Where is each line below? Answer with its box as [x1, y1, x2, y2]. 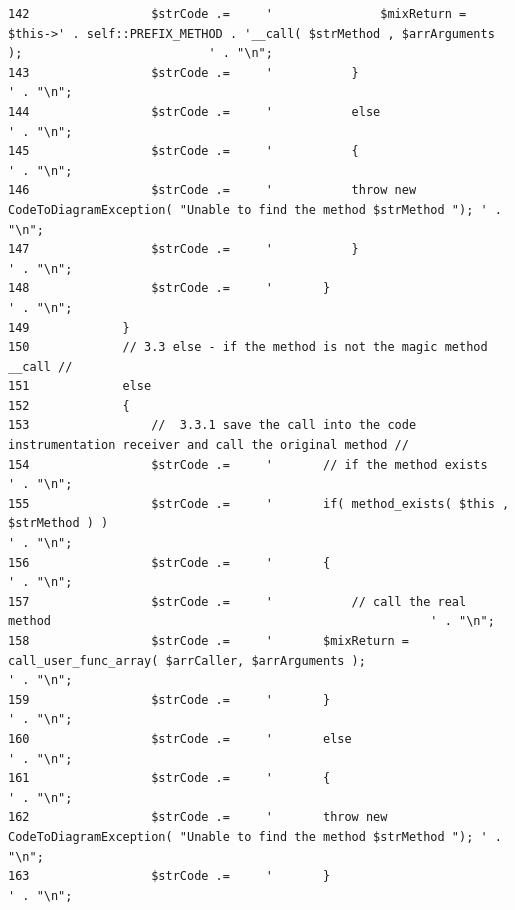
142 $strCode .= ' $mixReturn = [8, 7, 467, 21]
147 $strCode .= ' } [8, 242, 359, 257]
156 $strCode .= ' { [8, 555, 331, 570]
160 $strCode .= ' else [8, 731, 352, 746]
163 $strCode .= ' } [8, 869, 331, 884]
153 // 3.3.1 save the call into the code [8, 418, 417, 433]
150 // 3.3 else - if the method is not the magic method [8, 340, 488, 355]
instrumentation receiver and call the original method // [8, 438, 409, 453]
